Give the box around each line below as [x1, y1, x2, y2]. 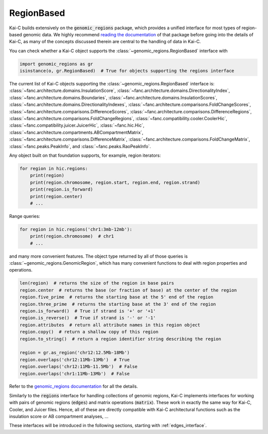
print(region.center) [30, 194, 83, 199]
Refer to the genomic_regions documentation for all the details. [9, 383, 138, 389]
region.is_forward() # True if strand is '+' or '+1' [19, 308, 156, 314]
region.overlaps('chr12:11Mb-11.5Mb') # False [19, 364, 137, 369]
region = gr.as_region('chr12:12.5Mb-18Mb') [19, 350, 130, 356]
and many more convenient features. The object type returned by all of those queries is [9, 253, 188, 259]
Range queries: [9, 213, 41, 219]
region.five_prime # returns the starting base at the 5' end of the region [19, 294, 213, 300]
